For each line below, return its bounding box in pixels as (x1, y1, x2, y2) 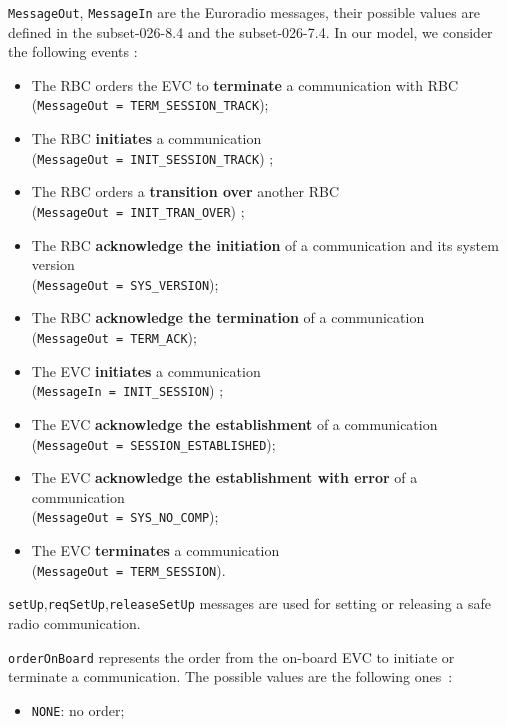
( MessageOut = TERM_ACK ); (31, 327, 197, 348)
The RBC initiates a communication (31, 128, 262, 149)
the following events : (8, 41, 138, 62)
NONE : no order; (31, 699, 125, 720)
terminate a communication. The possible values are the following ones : (8, 666, 453, 687)
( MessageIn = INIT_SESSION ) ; (31, 380, 224, 401)
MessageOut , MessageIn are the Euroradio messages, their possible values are (8, 2, 481, 22)
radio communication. (8, 612, 141, 633)
